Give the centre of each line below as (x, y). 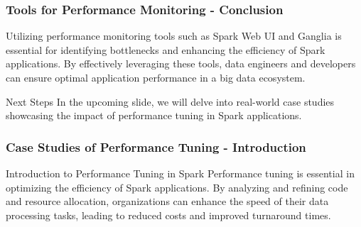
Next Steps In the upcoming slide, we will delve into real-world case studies (170, 101)
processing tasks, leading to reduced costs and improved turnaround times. (168, 215)
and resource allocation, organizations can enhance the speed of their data (167, 201)
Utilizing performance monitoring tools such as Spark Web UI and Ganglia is (174, 36)
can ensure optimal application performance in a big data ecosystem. (156, 77)
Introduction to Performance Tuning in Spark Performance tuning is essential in (180, 173)
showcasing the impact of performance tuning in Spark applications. (154, 115)
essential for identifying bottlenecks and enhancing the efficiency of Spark (166, 49)
